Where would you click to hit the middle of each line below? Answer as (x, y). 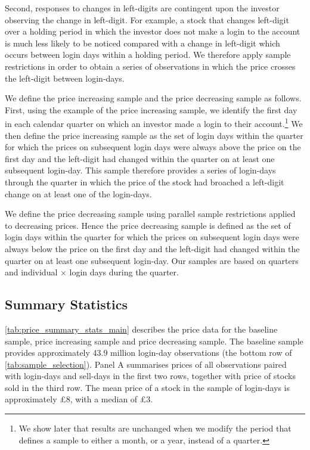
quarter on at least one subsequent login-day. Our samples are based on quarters (152, 260)
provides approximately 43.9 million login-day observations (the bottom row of (148, 353)
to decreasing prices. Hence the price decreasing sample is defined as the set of (148, 225)
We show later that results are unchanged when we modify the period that (155, 428)
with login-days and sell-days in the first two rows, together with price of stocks (150, 376)
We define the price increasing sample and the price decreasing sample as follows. (153, 98)
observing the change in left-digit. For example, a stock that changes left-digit (147, 19)
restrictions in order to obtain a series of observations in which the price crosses (150, 66)
